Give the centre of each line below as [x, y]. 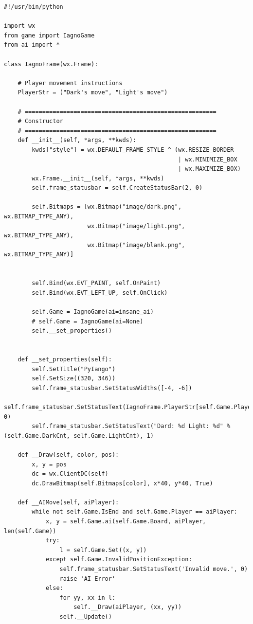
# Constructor [40, 121]
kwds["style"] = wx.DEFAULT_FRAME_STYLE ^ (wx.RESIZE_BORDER [133, 150]
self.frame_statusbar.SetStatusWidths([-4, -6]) [112, 388]
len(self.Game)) [30, 531]
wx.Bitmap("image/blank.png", [136, 245]
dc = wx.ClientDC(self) [70, 474]
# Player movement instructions [70, 83]
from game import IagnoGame [49, 35]
